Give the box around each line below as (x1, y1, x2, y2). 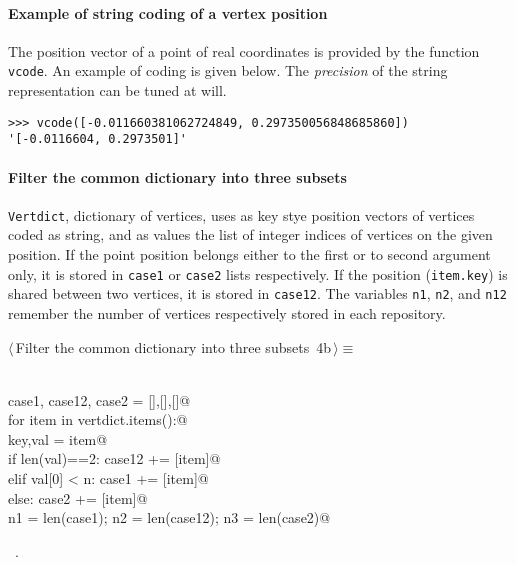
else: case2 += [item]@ (8, 487, 148, 508)
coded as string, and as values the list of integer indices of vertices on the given (8, 224, 493, 245)
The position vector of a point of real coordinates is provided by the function (8, 40, 480, 61)
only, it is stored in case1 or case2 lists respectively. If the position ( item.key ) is (8, 263, 508, 284)
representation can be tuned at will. (8, 80, 227, 101)
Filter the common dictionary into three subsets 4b (15, 336, 331, 357)
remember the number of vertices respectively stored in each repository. (8, 302, 446, 323)
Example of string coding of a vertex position (8, 2, 328, 23)
